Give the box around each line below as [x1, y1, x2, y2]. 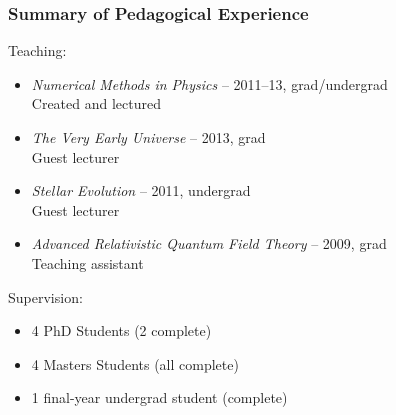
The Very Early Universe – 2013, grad [31, 127, 266, 147]
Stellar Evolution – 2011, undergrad [31, 180, 251, 201]
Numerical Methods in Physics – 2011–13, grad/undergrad [31, 73, 388, 94]
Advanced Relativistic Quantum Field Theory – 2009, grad [31, 233, 387, 254]
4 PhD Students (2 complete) [31, 320, 212, 341]
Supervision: [8, 286, 83, 307]
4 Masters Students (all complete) [31, 353, 239, 374]
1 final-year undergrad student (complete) [31, 387, 288, 408]
